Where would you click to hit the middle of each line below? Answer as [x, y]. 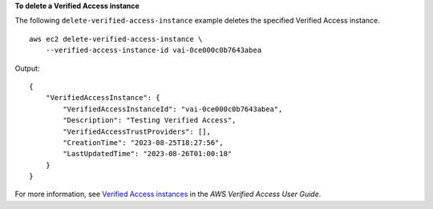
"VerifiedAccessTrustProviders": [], [137, 131]
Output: [27, 68]
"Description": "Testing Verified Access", [150, 121]
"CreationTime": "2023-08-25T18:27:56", [143, 143]
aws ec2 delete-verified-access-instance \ [116, 39]
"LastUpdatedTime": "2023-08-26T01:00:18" [148, 154]
